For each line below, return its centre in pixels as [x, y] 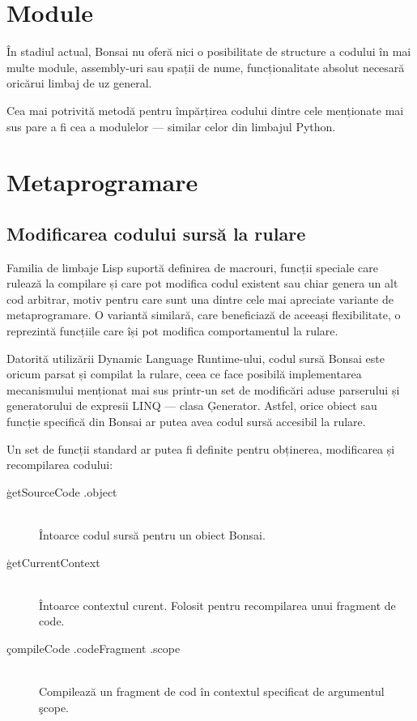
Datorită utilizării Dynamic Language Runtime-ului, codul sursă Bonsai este [196, 358]
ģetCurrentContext [53, 562]
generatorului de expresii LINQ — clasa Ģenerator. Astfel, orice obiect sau [192, 405]
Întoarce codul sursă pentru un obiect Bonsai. [152, 534]
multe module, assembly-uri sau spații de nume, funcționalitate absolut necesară [206, 67]
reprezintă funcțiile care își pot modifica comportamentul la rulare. [172, 331]
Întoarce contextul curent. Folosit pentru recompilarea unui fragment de [217, 605]
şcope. [54, 707]
